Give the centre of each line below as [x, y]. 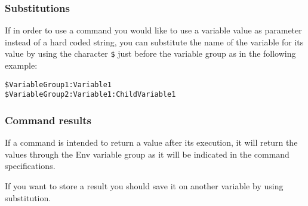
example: [21, 65]
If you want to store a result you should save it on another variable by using [144, 185]
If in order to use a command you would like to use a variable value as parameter [153, 30]
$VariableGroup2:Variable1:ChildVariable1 [90, 95]
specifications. [30, 166]
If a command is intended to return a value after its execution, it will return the [151, 142]
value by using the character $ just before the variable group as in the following [150, 53]
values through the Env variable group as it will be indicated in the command [147, 154]
